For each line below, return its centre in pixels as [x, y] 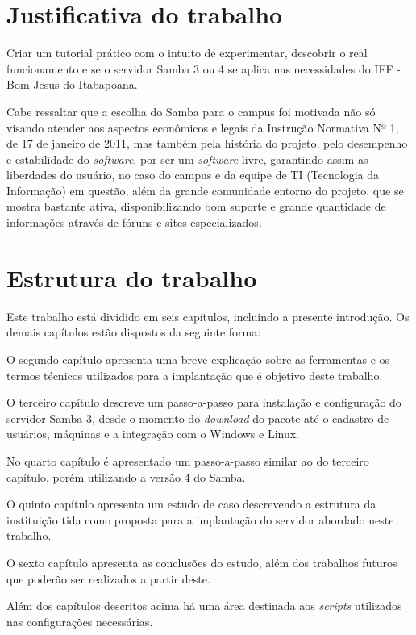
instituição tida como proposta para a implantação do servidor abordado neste [200, 519]
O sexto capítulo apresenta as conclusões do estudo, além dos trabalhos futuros [202, 562]
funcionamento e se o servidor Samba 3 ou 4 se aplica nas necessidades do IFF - [204, 68]
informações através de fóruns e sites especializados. [134, 222]
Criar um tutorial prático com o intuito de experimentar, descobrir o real [187, 53]
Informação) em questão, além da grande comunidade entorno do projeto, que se [205, 190]
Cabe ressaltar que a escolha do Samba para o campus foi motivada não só [191, 111]
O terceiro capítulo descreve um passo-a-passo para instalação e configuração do [204, 402]
